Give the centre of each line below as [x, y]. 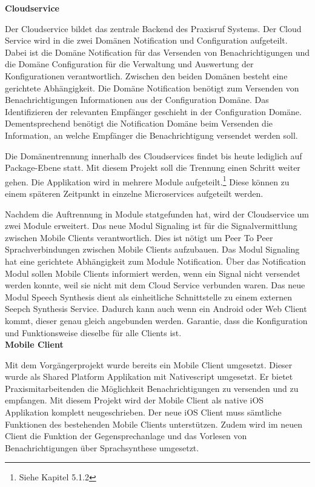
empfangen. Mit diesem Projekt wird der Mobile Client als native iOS [134, 400]
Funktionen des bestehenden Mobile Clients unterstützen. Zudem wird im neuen [154, 424]
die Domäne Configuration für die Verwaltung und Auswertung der [129, 64]
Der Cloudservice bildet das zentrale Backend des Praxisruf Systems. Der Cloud [153, 28]
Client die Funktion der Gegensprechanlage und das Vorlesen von [126, 436]
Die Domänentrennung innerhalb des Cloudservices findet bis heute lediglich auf [154, 155]
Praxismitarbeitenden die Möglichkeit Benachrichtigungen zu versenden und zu [152, 388]
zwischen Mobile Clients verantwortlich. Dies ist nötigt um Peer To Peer [139, 237]
